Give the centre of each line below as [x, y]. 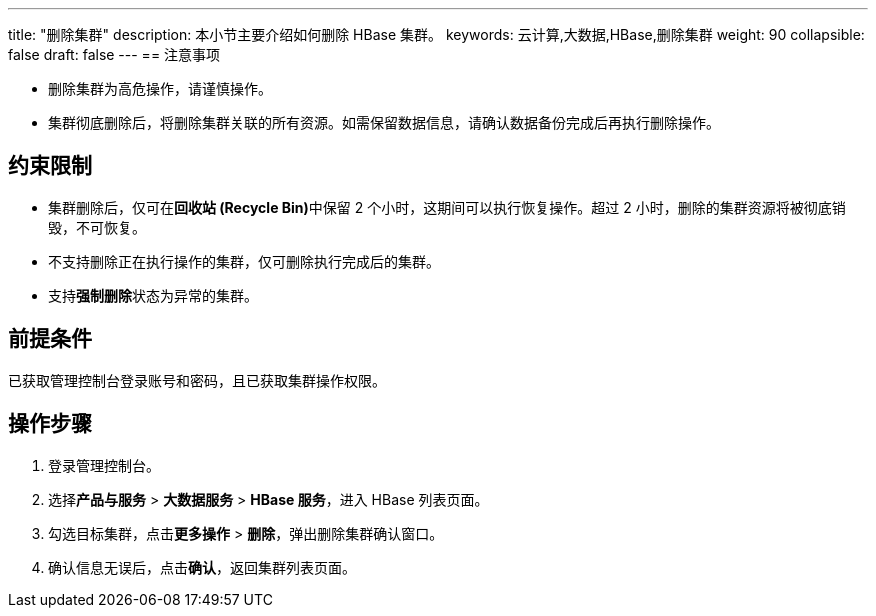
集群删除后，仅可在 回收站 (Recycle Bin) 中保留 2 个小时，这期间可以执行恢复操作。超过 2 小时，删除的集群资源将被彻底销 [447, 207]
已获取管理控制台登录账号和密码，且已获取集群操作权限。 [197, 380]
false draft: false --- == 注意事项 [114, 54]
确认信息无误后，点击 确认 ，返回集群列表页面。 [202, 567]
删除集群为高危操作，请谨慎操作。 [160, 88]
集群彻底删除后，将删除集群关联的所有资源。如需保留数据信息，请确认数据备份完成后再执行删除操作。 [384, 122]
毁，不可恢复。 [97, 227]
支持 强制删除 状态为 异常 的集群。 [153, 295]
